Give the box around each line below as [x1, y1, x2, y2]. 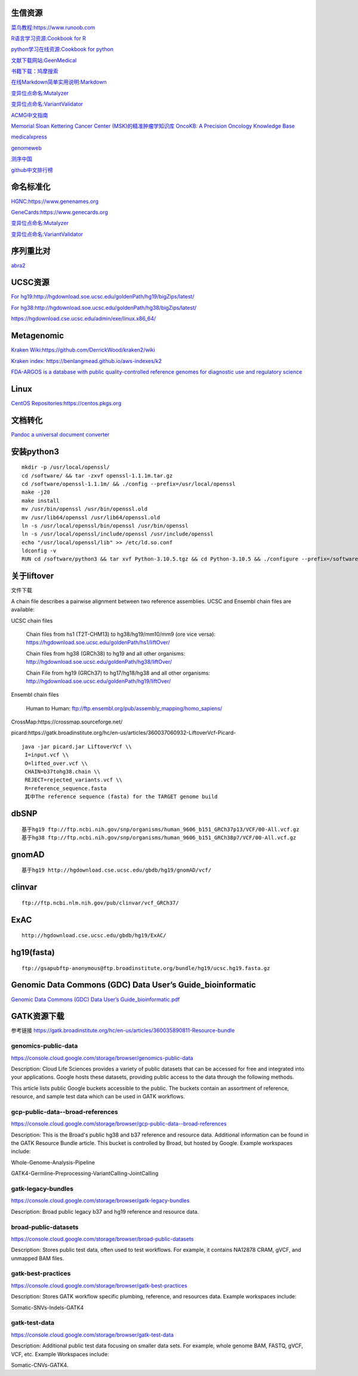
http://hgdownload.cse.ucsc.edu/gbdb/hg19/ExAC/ [21, 932, 166, 939]
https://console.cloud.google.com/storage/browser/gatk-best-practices [11, 1282, 187, 1289]
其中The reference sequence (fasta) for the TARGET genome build [24, 793, 218, 800]
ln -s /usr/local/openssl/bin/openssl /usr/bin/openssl [21, 522, 189, 529]
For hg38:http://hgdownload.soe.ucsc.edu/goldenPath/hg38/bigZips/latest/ [11, 304, 197, 311]
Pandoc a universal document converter [11, 430, 110, 438]
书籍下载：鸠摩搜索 [11, 67, 58, 75]
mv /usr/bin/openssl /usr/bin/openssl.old [21, 506, 148, 513]
